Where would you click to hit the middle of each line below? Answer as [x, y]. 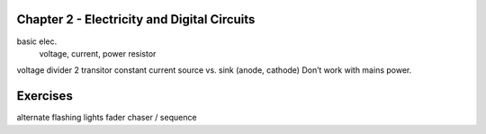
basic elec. [37, 41]
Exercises [45, 96]
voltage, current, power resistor [98, 53]
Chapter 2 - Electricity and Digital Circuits [136, 19]
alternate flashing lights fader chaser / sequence [107, 118]
